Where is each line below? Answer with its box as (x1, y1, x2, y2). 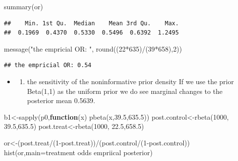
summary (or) (4, 1, 43, 11)
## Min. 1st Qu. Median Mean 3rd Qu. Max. (4, 19, 179, 27)
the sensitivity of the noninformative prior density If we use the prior (27, 76, 234, 86)
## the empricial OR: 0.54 (4, 62, 91, 69)
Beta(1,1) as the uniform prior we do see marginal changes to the (27, 86, 223, 96)
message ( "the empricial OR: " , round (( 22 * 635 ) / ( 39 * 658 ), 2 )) (4, 43, 182, 54)
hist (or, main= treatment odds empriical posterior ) (4, 147, 153, 157)
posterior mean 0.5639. (27, 95, 95, 106)
